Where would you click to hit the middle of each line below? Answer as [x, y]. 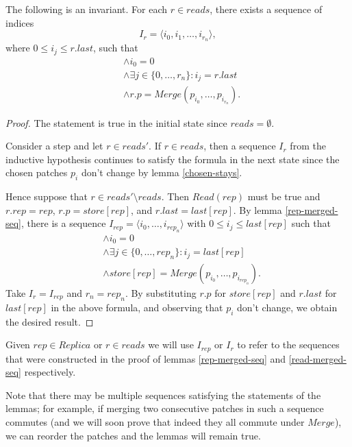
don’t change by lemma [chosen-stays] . [162, 172]
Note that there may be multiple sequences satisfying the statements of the [163, 395]
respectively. [50, 372]
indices [20, 22]
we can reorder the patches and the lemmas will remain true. [133, 435]
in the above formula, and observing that [137, 307]
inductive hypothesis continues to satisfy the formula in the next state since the [173, 159]
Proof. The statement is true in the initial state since [116, 122]
